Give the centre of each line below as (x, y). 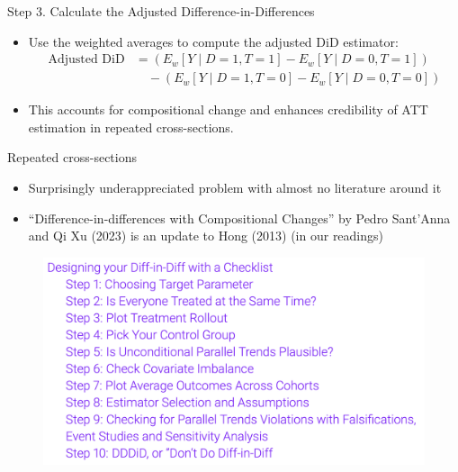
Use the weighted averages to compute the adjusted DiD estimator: (213, 41)
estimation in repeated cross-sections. (131, 127)
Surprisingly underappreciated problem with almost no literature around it (235, 188)
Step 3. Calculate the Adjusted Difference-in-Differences (161, 11)
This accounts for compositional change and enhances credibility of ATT (228, 109)
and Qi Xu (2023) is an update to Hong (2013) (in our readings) (206, 236)
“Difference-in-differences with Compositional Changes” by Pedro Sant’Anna (239, 218)
